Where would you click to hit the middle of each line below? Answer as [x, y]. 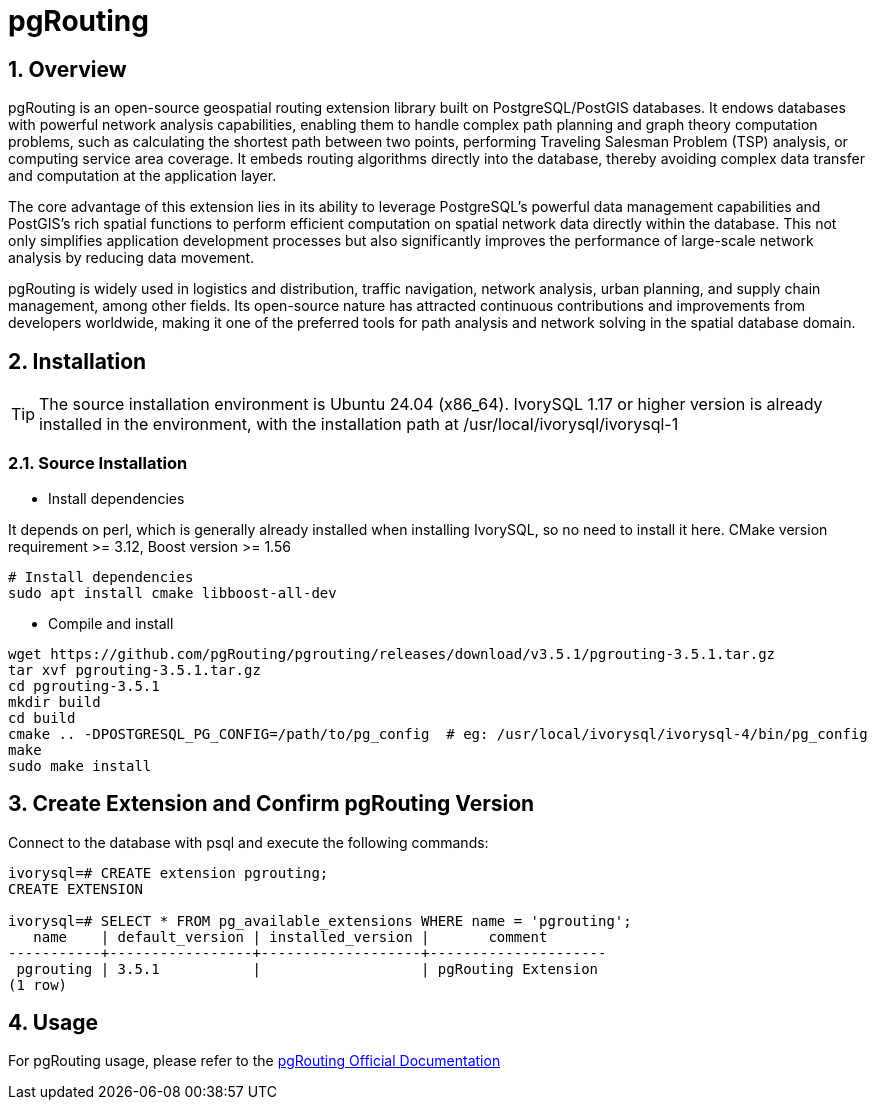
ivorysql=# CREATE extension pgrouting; [168, 872]
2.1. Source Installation [98, 463]
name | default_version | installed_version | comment [290, 936]
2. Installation [77, 361]
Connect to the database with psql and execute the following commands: [248, 842]
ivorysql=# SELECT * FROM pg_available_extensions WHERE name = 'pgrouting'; [320, 920]
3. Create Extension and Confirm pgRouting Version [271, 804]
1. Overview [67, 69]
